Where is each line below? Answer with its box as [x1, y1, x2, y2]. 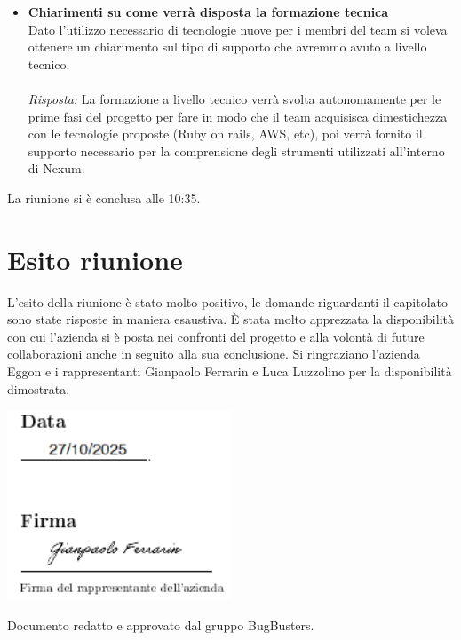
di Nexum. [28, 159, 85, 178]
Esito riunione [7, 241, 183, 277]
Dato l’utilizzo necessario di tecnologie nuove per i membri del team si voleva [28, 20, 448, 38]
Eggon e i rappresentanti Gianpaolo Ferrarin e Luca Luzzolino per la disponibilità [7, 362, 452, 381]
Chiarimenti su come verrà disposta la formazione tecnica [28, 3, 389, 20]
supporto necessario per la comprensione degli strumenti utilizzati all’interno [28, 141, 445, 160]
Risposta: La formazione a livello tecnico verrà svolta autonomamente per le [28, 89, 441, 107]
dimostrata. [7, 379, 70, 398]
